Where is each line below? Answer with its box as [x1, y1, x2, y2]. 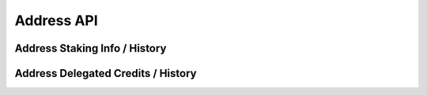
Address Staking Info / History [14, 42, 167, 55]
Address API [14, 12, 98, 29]
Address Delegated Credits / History [14, 67, 197, 80]
